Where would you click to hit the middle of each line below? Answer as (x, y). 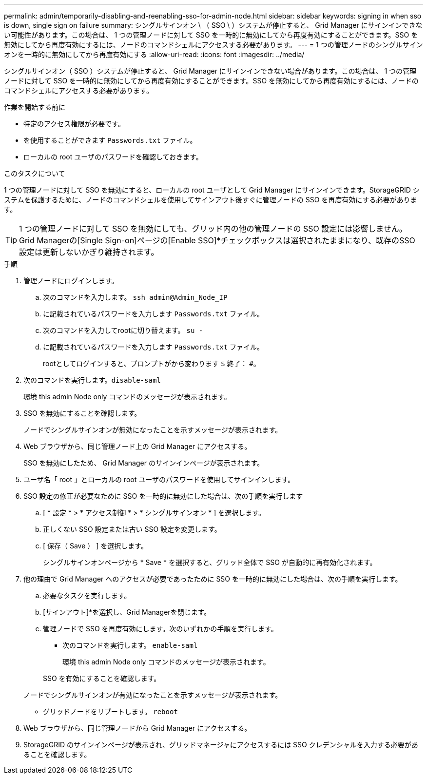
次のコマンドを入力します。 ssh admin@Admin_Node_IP (135, 297)
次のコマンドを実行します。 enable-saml (130, 645)
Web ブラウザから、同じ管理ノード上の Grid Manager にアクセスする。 (137, 446)
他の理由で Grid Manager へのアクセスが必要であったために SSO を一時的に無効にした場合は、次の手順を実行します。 (213, 579)
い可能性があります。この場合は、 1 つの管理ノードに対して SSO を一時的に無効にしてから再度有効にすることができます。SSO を (211, 35)
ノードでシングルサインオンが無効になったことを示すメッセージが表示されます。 (153, 430)
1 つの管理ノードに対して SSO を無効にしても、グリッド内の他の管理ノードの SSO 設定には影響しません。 (213, 229)
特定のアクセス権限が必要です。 (74, 124)
